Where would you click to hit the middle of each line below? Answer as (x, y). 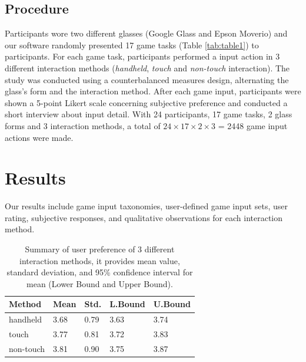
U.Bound (172, 304)
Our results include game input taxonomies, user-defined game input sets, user (146, 206)
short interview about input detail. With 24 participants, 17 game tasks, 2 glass (149, 114)
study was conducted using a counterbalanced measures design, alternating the (147, 79)
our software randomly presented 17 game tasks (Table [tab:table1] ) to (132, 45)
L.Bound (127, 304)
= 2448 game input (253, 125)
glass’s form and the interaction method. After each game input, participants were (153, 91)
